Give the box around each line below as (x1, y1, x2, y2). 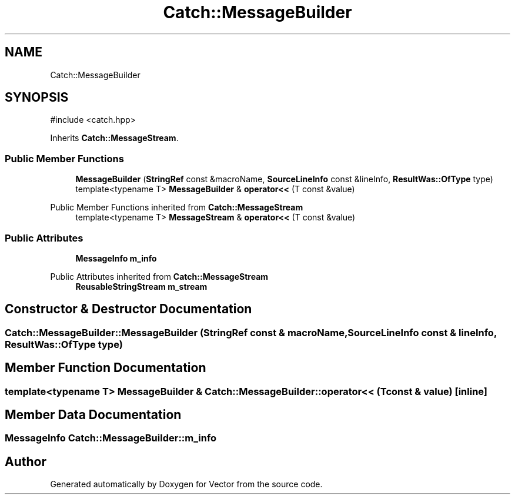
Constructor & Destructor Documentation (5, 302, 252, 317)
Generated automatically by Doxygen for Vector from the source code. (50, 479, 323, 490)
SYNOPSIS (5, 90, 69, 105)
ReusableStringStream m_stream (75, 281, 208, 292)
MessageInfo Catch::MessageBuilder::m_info (5, 432, 217, 444)
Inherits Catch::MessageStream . (50, 133, 179, 143)
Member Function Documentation (5, 360, 206, 376)
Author (5, 454, 46, 469)
